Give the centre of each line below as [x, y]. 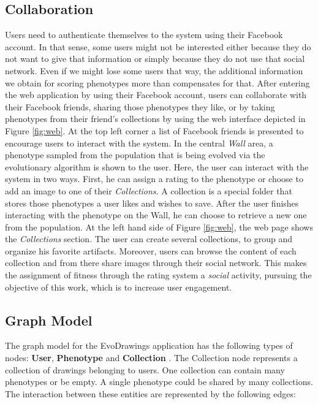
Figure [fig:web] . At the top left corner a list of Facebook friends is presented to [154, 130]
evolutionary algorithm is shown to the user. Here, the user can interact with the [157, 166]
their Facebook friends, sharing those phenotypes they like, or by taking [140, 106]
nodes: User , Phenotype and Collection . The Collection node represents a [151, 358]
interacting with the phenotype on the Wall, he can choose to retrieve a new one [156, 215]
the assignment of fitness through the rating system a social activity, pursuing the [158, 275]
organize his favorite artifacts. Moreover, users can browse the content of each [151, 250]
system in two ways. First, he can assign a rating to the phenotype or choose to [154, 179]
